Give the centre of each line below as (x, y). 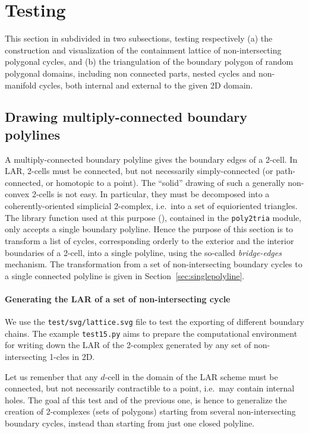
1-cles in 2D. (72, 356)
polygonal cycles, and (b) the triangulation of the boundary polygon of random (149, 61)
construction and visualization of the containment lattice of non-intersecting (143, 50)
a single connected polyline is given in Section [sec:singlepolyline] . (125, 275)
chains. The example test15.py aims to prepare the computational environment (151, 333)
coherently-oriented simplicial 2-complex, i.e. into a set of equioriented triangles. (151, 206)
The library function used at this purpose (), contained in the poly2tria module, (153, 217)
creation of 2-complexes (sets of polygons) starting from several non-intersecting (150, 411)
